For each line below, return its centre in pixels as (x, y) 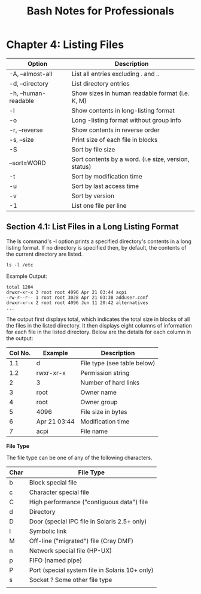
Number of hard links (110, 383)
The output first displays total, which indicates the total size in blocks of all (98, 319)
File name (94, 431)
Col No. (20, 353)
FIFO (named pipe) (56, 560)
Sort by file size (93, 149)
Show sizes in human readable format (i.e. (130, 93)
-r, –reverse (26, 130)
